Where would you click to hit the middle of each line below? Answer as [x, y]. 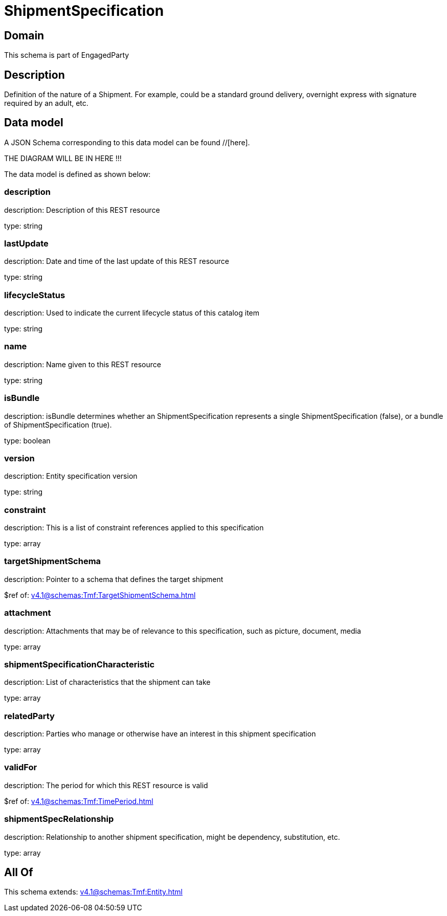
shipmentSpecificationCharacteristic [80, 664]
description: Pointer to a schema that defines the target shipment [114, 579]
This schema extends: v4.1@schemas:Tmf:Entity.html [93, 892]
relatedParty [29, 716]
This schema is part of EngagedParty [67, 55]
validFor [21, 767]
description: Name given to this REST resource [83, 364]
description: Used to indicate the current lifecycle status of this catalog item [132, 313]
